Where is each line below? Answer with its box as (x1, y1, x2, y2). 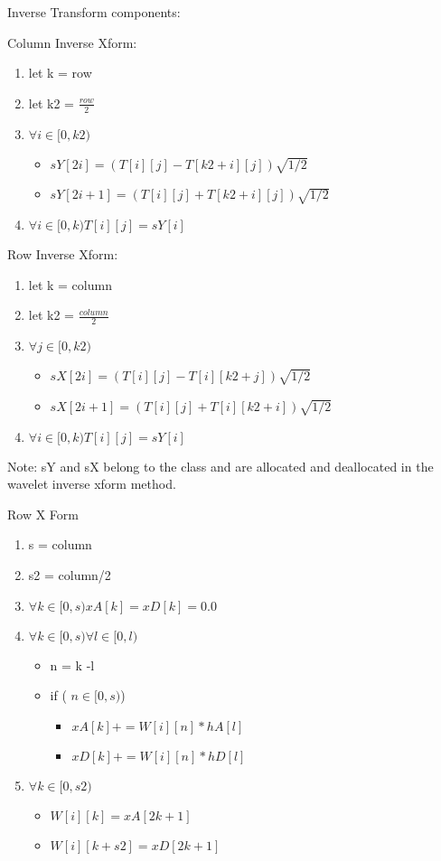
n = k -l (50, 655, 95, 674)
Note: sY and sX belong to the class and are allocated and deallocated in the (7, 456, 434, 475)
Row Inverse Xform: (7, 245, 118, 264)
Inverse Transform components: (7, 3, 181, 21)
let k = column (28, 275, 112, 294)
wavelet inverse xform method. (7, 474, 176, 493)
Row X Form (7, 504, 79, 523)
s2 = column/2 (28, 566, 111, 585)
